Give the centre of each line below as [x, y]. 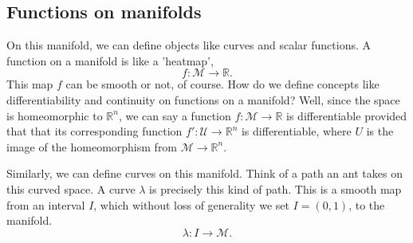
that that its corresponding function [94, 131]
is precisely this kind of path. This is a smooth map [275, 188]
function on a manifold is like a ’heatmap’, [110, 60]
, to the [367, 204]
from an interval [46, 204]
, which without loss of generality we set [191, 204]
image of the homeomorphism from [92, 146]
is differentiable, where [296, 131]
